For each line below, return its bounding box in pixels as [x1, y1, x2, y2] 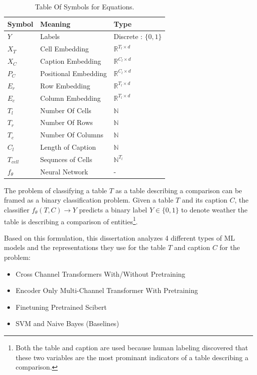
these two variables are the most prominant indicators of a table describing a [15, 352, 249, 362]
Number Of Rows [40, 117, 93, 127]
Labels [40, 31, 60, 42]
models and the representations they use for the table [4, 242, 166, 252]
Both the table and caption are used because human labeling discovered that [15, 342, 248, 352]
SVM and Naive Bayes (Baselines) [15, 318, 119, 329]
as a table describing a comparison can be [115, 185, 242, 195]
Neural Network [40, 166, 88, 176]
